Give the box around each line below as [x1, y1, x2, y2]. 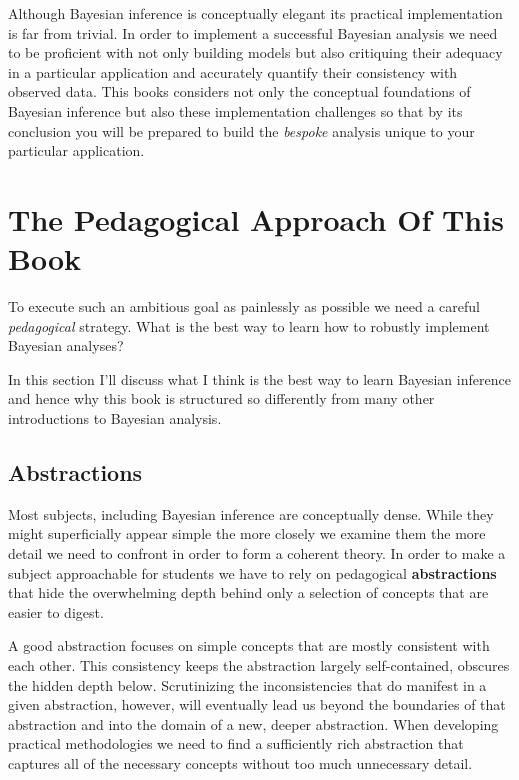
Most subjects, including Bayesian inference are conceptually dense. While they [8, 503, 494, 524]
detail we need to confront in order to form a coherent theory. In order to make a [8, 543, 506, 564]
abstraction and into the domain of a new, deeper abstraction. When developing [8, 713, 499, 734]
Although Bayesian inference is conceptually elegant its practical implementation [8, 3, 503, 23]
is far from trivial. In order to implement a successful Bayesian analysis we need [8, 22, 498, 43]
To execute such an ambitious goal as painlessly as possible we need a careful [8, 296, 480, 317]
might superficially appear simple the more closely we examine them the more [8, 523, 486, 544]
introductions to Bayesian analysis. [8, 408, 222, 429]
